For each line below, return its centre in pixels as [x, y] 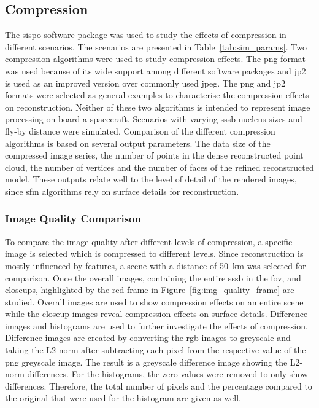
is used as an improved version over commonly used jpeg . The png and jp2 [145, 83]
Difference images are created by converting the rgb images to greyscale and [148, 338]
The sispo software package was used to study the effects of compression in [146, 35]
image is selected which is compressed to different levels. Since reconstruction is [154, 253]
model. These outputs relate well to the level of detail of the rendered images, [151, 179]
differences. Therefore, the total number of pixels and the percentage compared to [159, 386]
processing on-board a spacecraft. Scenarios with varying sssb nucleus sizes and [154, 119]
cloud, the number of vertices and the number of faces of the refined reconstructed [159, 167]
